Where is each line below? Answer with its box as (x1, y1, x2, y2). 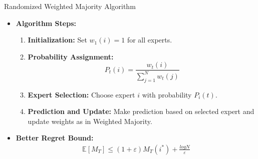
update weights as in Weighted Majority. (28, 115, 152, 126)
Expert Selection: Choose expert (28, 89, 135, 99)
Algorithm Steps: (16, 17, 76, 28)
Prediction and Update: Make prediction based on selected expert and (28, 106, 254, 116)
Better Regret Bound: (16, 132, 94, 143)
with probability (142, 89, 192, 99)
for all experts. (127, 34, 172, 45)
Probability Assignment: (28, 51, 114, 61)
